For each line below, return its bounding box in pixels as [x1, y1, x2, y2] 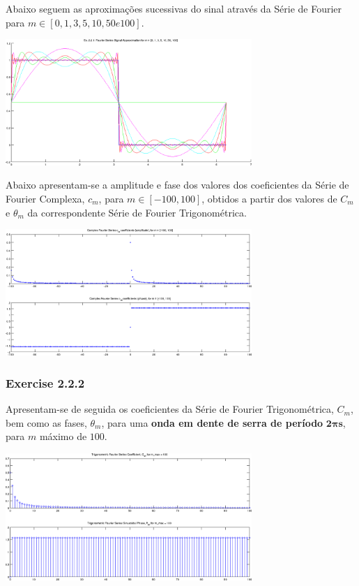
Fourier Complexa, [6, 191, 85, 205]
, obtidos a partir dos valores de [201, 191, 337, 205]
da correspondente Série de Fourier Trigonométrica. [27, 205, 247, 219]
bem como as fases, [6, 415, 87, 430]
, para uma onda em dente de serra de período [101, 415, 323, 430]
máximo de [39, 429, 87, 444]
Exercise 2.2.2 [6, 374, 85, 391]
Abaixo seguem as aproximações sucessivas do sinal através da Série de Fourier [6, 1, 342, 15]
